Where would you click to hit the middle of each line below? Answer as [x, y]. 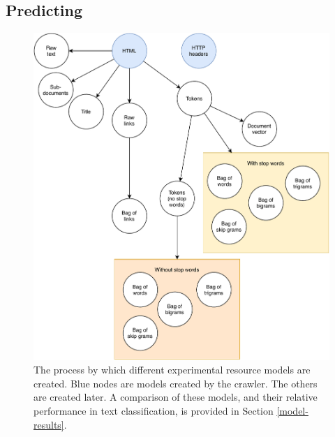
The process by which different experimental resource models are [172, 370]
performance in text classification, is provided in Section [154, 410]
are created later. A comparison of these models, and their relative [176, 397]
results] [49, 424]
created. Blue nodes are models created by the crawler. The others [176, 383]
